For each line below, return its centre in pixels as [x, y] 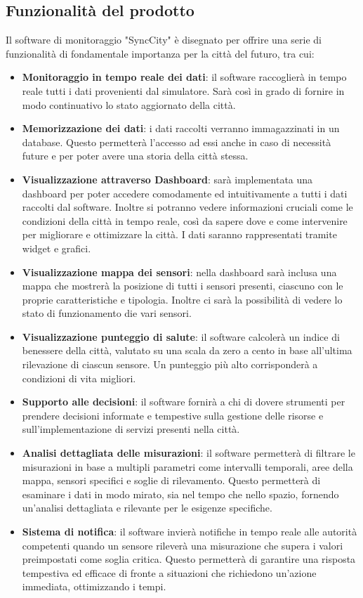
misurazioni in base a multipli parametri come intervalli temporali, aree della [187, 466]
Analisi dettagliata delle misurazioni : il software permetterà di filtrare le [189, 453]
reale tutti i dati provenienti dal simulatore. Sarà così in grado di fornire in [183, 90]
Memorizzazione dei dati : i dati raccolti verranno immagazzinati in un [181, 128]
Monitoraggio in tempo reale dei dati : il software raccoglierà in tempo [184, 77]
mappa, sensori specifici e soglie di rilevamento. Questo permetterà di [171, 480]
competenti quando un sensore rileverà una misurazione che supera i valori [183, 545]
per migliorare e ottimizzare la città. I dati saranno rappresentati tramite [179, 234]
